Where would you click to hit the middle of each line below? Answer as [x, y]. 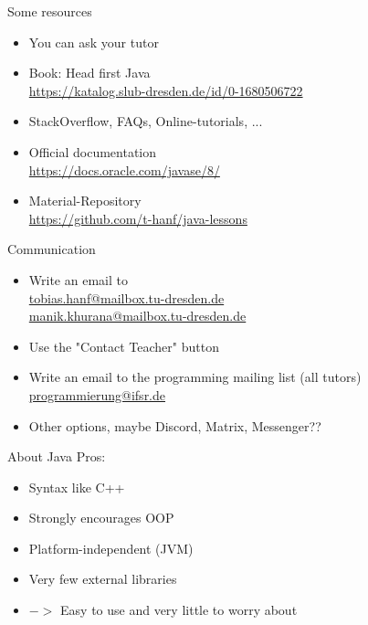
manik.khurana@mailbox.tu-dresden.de [137, 316]
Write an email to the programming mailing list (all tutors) [195, 377]
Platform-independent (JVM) [111, 548]
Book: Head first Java [89, 73]
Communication [52, 249]
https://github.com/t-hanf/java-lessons [138, 218]
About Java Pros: [57, 456]
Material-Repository [85, 201]
